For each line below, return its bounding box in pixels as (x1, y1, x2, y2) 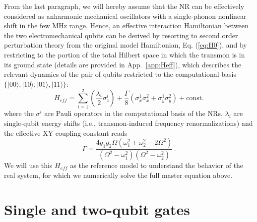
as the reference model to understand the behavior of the (70, 160, 244, 170)
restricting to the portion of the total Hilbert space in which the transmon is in (4, 49, 245, 59)
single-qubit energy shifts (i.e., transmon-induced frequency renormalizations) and (4, 118, 253, 128)
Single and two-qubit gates (4, 199, 190, 219)
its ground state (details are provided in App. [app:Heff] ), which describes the (4, 59, 242, 69)
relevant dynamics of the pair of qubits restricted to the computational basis (4, 69, 236, 79)
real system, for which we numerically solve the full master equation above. (4, 169, 233, 180)
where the (4, 108, 34, 118)
